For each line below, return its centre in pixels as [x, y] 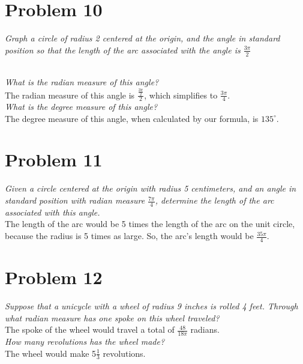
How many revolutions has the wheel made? [85, 341]
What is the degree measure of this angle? [81, 107]
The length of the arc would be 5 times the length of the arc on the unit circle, [150, 224]
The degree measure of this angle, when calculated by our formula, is [132, 118]
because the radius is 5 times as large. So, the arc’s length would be [129, 236]
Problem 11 [54, 159]
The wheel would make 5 [51, 353]
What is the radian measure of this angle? [82, 82]
